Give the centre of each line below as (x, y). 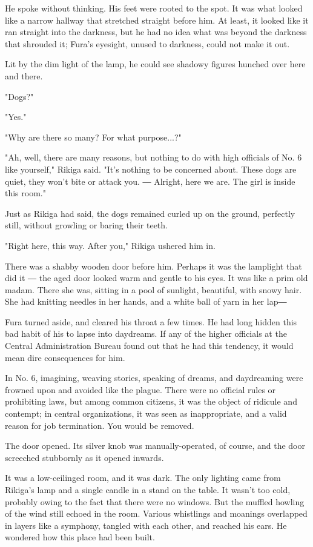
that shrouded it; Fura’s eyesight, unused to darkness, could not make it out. (147, 43)
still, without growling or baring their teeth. (86, 225)
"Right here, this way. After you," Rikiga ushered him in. (110, 245)
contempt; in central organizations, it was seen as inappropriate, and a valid (146, 413)
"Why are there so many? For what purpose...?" (93, 137)
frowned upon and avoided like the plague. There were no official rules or (140, 389)
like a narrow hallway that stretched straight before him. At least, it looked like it (157, 20)
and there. (24, 75)
